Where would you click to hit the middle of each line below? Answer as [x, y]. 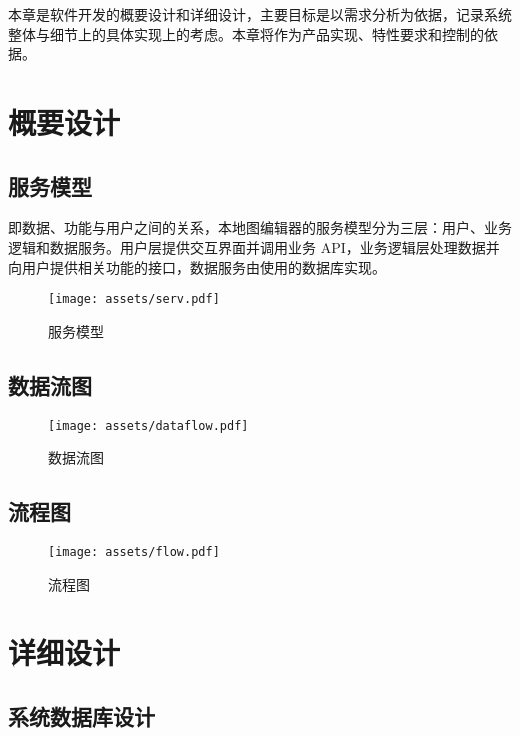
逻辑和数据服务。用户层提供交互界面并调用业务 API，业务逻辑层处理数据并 [254, 246]
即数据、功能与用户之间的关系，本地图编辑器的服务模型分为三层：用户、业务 [260, 227]
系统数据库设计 [81, 716]
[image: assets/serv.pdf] [134, 299]
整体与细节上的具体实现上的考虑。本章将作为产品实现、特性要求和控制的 [246, 33]
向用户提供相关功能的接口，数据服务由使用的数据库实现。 [197, 266]
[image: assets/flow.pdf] [134, 552]
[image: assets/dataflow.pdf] [148, 425]
